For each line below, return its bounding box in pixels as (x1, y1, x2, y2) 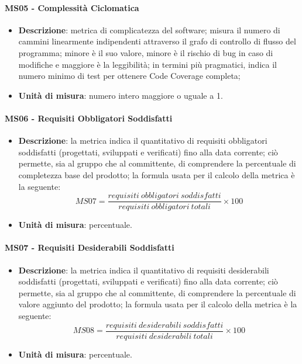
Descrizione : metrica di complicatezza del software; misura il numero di (18, 23, 280, 36)
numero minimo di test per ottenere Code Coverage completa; (18, 70, 241, 82)
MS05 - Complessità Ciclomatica (5, 1, 139, 13)
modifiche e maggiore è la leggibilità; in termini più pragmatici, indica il (18, 58, 277, 70)
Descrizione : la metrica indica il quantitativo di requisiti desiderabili (18, 264, 269, 276)
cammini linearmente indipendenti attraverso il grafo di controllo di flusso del (18, 35, 296, 47)
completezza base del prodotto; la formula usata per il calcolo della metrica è (18, 168, 295, 181)
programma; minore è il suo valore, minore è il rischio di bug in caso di (18, 46, 273, 58)
